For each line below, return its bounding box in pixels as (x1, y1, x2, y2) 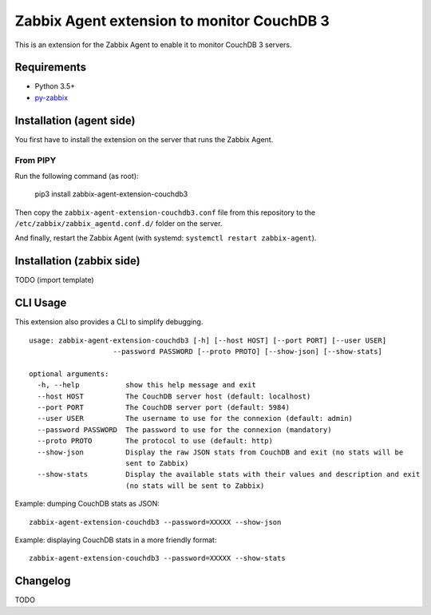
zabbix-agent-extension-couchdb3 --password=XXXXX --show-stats (29, 553, 287, 563)
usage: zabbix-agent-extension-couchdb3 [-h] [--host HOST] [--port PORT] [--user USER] (29, 335, 387, 345)
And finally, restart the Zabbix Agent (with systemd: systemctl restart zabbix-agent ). (14, 233, 317, 243)
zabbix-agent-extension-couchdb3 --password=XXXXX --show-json (29, 518, 282, 526)
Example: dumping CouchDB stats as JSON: (14, 499, 160, 509)
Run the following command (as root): (14, 171, 139, 181)
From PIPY (14, 154, 57, 165)
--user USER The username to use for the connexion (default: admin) (37, 414, 354, 423)
